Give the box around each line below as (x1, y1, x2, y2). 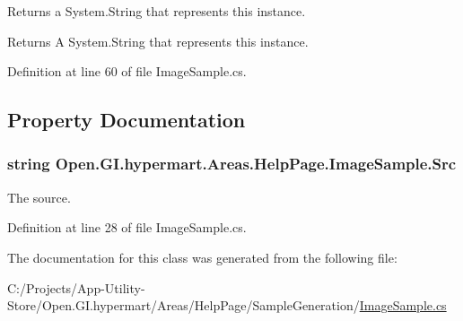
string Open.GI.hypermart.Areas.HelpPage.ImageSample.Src (7, 152, 457, 175)
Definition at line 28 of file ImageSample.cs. (7, 218, 247, 237)
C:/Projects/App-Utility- (7, 278, 145, 297)
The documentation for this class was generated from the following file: (7, 247, 397, 266)
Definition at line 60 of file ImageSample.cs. (7, 62, 247, 81)
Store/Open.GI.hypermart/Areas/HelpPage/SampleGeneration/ (7, 296, 360, 315)
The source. (7, 187, 71, 206)
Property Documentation (7, 106, 246, 134)
